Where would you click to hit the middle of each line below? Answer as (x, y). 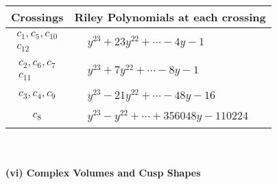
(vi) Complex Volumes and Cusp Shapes (103, 172)
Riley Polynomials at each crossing (170, 17)
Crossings (37, 17)
